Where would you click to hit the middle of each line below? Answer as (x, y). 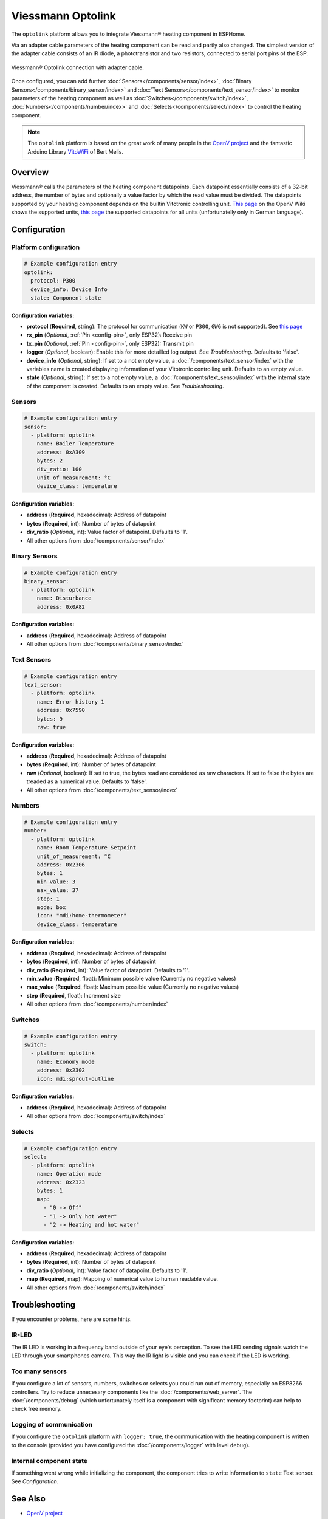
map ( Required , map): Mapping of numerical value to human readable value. (122, 1279)
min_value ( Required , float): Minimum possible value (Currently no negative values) (131, 978)
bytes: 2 (50, 461)
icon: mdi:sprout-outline (75, 1079)
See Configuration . (35, 1481)
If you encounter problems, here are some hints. (71, 1319)
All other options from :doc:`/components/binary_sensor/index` (105, 644)
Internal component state (50, 1461)
